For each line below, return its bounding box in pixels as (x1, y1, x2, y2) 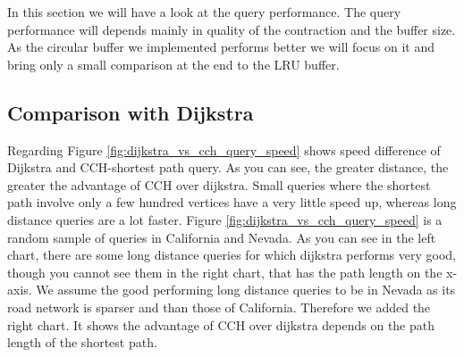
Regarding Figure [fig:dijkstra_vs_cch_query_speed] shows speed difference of (7, 140, 441, 159)
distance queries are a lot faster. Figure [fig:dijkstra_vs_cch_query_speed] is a (7, 210, 443, 228)
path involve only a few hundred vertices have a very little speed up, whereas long (7, 193, 457, 212)
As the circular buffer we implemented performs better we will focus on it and (7, 37, 434, 56)
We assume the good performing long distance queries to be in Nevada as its (36, 280, 456, 299)
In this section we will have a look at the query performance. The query (7, 3, 401, 21)
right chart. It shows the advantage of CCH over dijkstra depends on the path (7, 315, 435, 334)
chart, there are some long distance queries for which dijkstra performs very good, (7, 245, 457, 264)
